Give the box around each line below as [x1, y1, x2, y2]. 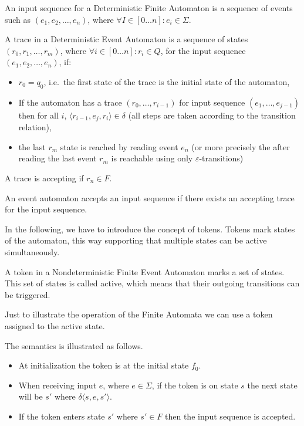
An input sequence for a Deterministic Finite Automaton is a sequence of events [5, 2, 293, 13]
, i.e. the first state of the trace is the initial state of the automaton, [43, 75, 290, 87]
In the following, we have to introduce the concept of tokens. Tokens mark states [5, 222, 295, 235]
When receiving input [18, 378, 97, 391]
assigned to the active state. [5, 319, 105, 332]
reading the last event [18, 152, 97, 164]
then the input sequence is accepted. [165, 410, 296, 422]
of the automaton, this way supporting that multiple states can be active [5, 234, 267, 246]
